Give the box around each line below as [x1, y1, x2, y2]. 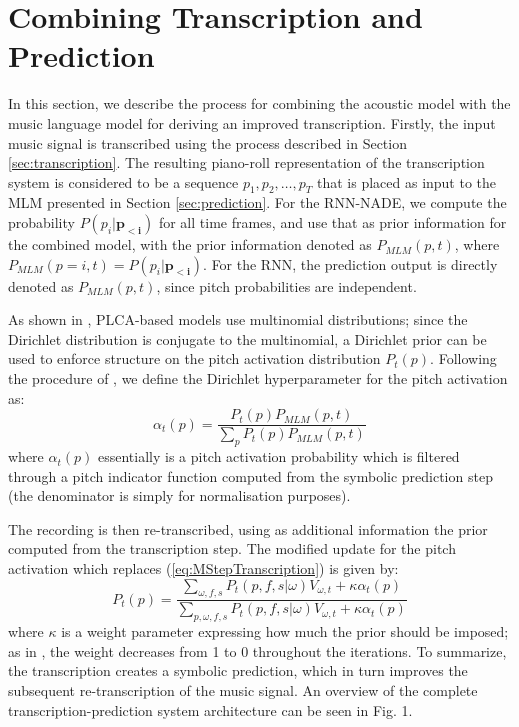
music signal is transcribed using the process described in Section [8, 132, 407, 153]
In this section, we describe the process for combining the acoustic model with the [8, 93, 511, 114]
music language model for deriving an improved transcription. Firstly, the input [8, 112, 496, 133]
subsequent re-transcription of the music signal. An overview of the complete [8, 680, 478, 701]
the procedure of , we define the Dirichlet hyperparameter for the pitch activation [8, 368, 508, 389]
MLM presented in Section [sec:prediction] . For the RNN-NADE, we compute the [8, 192, 507, 213]
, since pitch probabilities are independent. [156, 275, 417, 296]
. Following [430, 348, 497, 369]
